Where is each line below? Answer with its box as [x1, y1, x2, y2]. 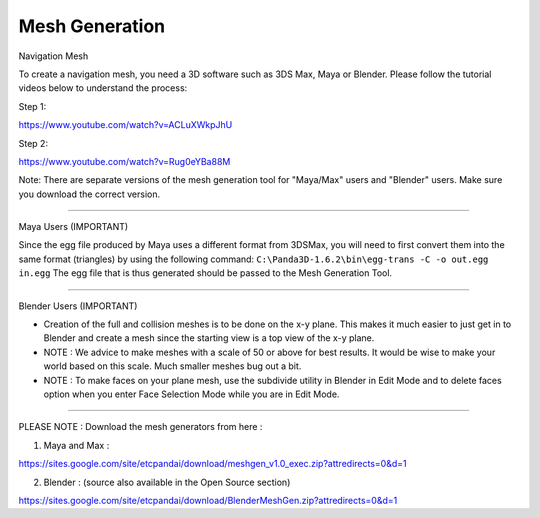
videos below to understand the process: [18, 82, 188, 94]
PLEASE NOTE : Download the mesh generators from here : [18, 421, 263, 433]
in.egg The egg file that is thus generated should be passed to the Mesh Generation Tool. [18, 267, 393, 279]
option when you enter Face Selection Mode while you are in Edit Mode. [43, 388, 340, 400]
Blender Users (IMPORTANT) [18, 300, 138, 312]
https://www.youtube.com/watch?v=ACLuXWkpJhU [18, 119, 233, 131]
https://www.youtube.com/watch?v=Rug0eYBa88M [18, 155, 231, 167]
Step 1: [18, 100, 47, 112]
